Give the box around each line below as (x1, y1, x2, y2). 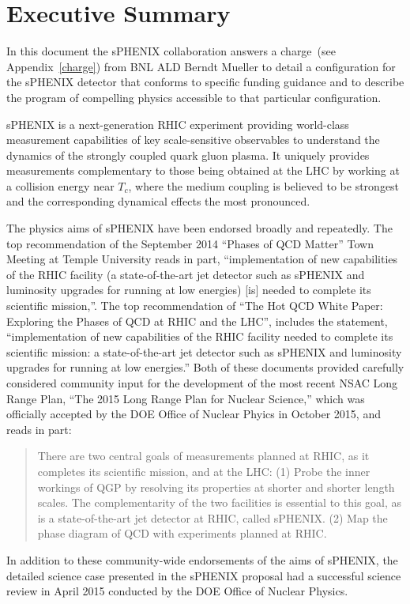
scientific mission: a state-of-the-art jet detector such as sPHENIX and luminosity (6, 343, 402, 360)
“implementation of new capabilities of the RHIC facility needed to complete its (6, 328, 393, 345)
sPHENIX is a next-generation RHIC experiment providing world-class (6, 115, 349, 132)
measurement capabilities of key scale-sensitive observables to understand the (6, 131, 380, 148)
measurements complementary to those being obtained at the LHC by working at (6, 162, 400, 179)
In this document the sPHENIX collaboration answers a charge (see (6, 43, 336, 59)
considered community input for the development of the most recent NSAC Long (6, 375, 398, 391)
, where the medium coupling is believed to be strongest (128, 177, 400, 194)
